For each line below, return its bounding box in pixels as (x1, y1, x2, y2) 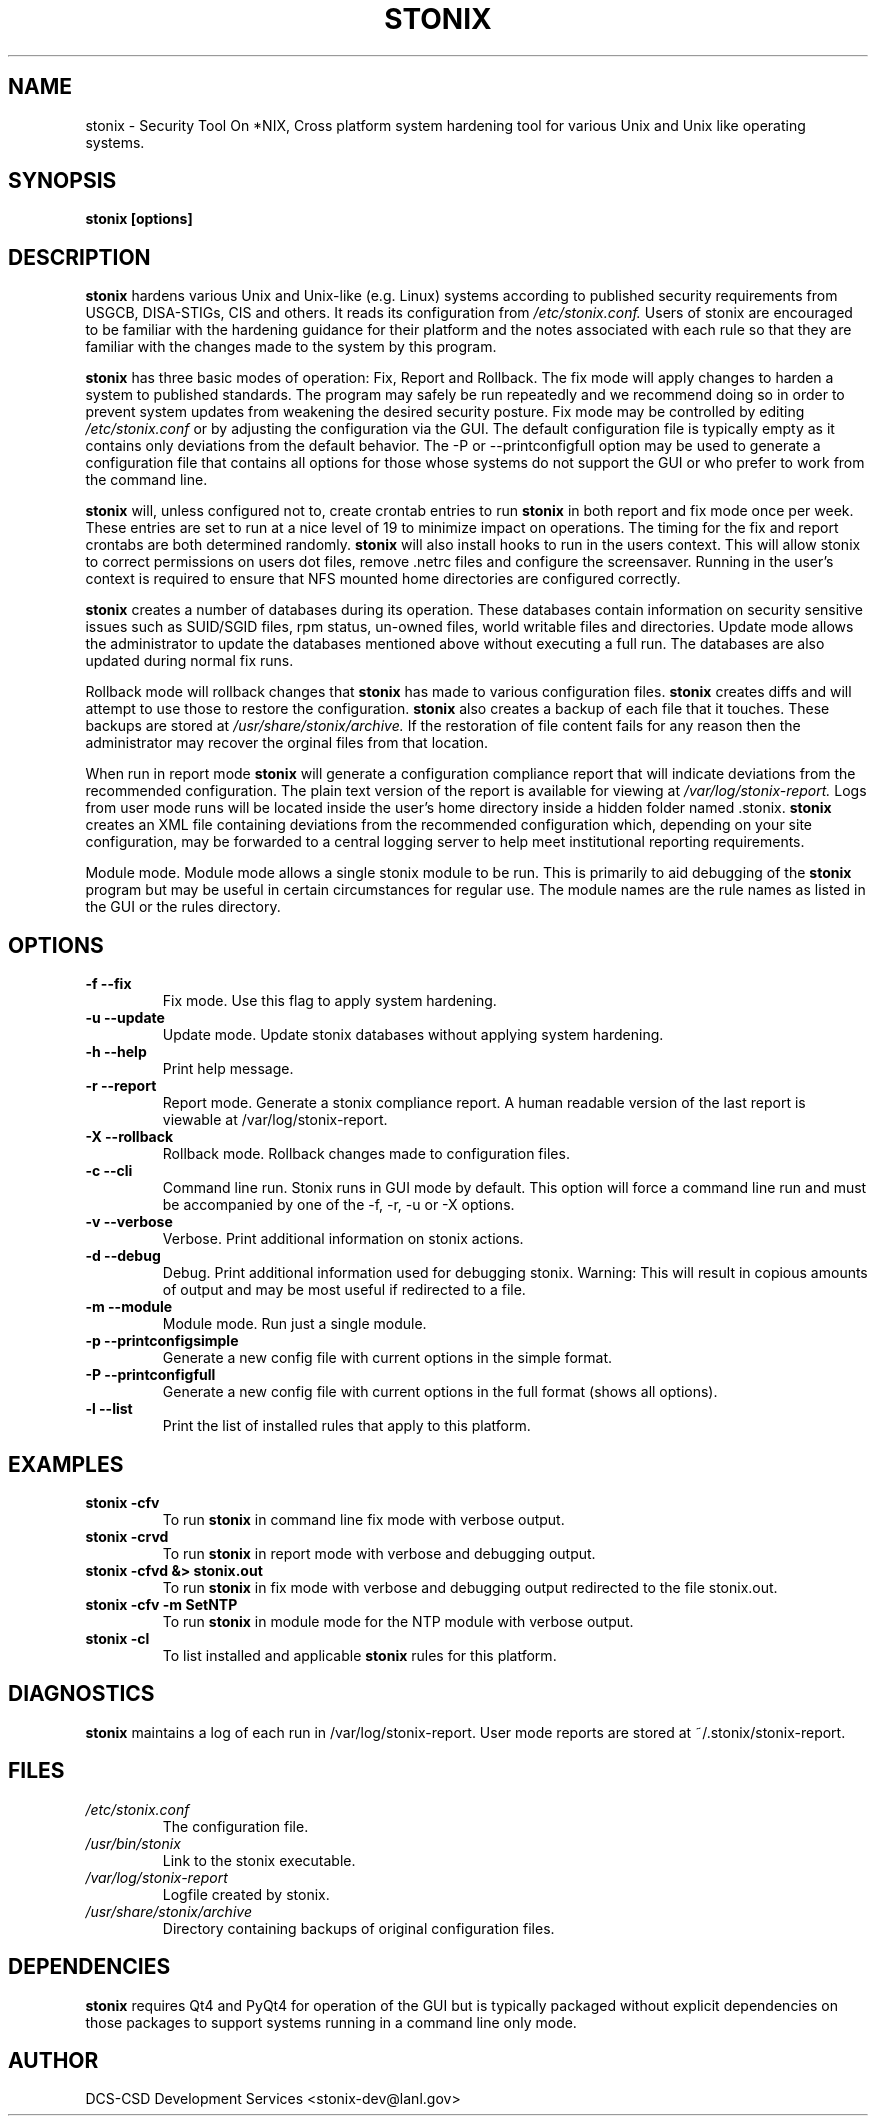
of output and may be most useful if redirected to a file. (162, 1281, 526, 1299)
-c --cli (85, 1162, 133, 1180)
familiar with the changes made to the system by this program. (85, 338, 497, 356)
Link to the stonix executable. (162, 1851, 356, 1869)
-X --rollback (85, 1128, 174, 1146)
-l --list (85, 1400, 133, 1418)
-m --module (85, 1298, 173, 1316)
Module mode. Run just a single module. (162, 1315, 427, 1333)
